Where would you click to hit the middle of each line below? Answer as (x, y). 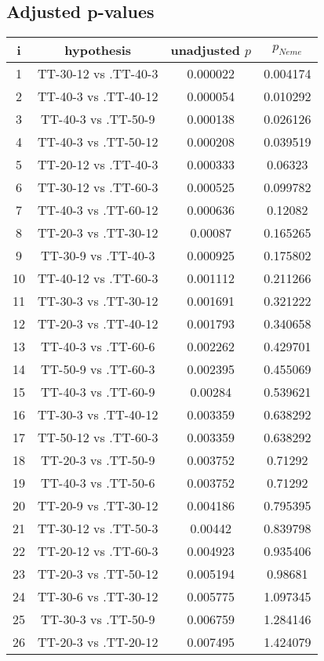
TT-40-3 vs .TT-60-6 (98, 347)
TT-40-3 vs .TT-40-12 (98, 96)
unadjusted (205, 50)
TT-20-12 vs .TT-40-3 (98, 165)
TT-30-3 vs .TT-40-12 (98, 415)
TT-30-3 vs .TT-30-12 (98, 301)
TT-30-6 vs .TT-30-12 (98, 597)
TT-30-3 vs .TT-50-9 (98, 619)
